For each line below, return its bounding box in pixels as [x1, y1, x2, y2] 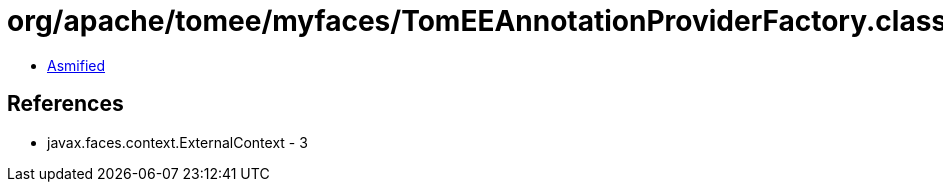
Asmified [47, 56, 106, 74]
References [7, 91, 124, 117]
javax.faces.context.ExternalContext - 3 [47, 133, 308, 151]
